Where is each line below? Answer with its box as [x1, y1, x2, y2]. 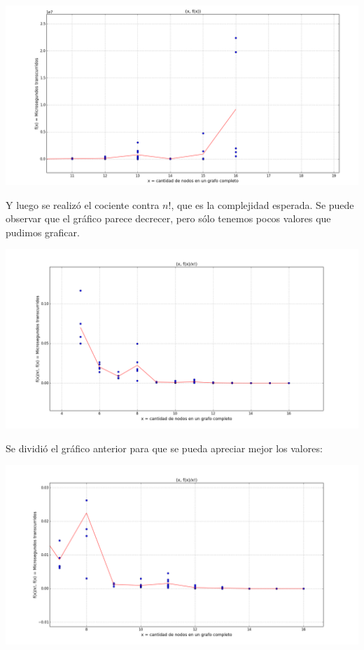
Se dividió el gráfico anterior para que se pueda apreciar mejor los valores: [6, 440, 323, 455]
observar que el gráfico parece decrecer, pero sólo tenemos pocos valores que [6, 211, 331, 226]
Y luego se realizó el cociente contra [6, 197, 160, 212]
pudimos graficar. [6, 224, 80, 239]
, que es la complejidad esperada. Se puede [171, 197, 354, 212]
